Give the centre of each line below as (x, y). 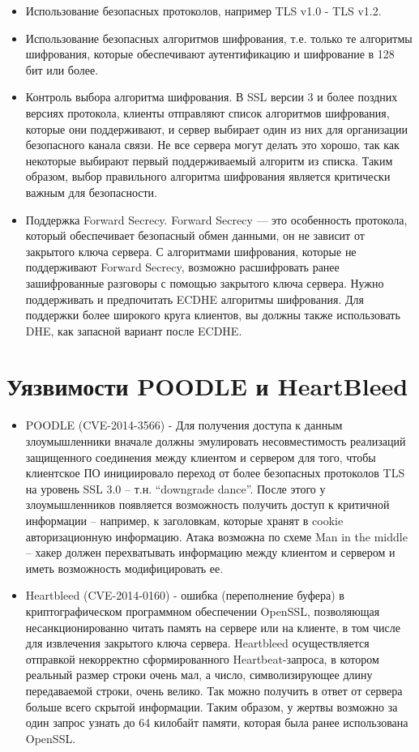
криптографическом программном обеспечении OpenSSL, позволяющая (203, 611)
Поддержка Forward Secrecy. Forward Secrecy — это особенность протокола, (216, 219)
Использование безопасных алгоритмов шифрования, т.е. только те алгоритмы (219, 38)
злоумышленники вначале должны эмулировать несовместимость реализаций (216, 441)
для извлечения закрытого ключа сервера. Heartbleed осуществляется (197, 643)
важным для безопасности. (91, 192)
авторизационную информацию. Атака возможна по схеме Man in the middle (216, 536)
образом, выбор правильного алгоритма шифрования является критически (208, 176)
